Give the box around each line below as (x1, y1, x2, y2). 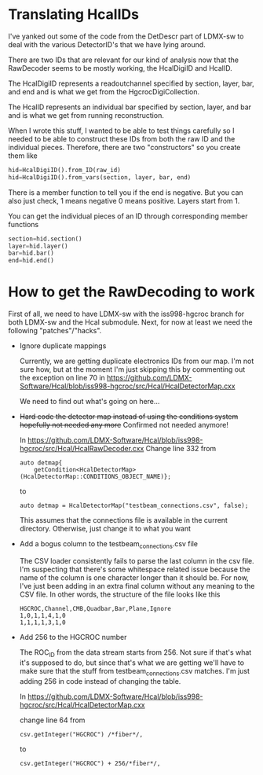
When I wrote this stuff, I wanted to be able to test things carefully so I (8, 126, 235, 135)
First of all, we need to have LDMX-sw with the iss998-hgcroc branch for (8, 309, 245, 319)
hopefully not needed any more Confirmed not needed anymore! (19, 421, 229, 430)
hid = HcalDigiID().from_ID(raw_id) (8, 166, 122, 174)
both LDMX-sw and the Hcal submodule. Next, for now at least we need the (8, 318, 253, 327)
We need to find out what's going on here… (19, 397, 160, 406)
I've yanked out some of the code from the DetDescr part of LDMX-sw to (8, 31, 244, 41)
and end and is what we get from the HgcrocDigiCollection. (8, 86, 200, 96)
